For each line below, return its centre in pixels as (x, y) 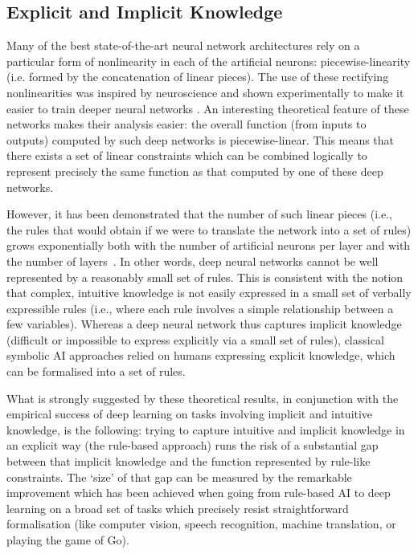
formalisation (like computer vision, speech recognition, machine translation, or (201, 524)
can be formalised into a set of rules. (96, 371)
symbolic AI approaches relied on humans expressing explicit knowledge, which (201, 355)
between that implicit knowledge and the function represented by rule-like (189, 461)
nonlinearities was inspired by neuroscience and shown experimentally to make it (205, 92)
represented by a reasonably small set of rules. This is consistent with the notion (205, 277)
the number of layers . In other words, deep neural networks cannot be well (193, 261)
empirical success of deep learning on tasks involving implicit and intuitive (190, 414)
